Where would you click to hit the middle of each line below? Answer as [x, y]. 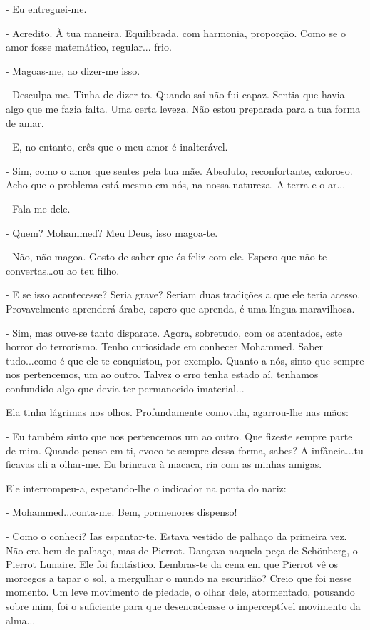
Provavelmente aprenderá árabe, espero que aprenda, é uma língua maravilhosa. [180, 308]
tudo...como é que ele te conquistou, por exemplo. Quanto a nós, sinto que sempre [185, 360]
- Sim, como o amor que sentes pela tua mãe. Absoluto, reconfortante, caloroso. [179, 170]
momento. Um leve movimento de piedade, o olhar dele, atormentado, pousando [180, 592]
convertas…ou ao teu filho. [63, 270]
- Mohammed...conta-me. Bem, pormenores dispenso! [122, 512]
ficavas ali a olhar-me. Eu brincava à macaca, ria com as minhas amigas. [164, 464]
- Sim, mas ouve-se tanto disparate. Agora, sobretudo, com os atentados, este [174, 332]
